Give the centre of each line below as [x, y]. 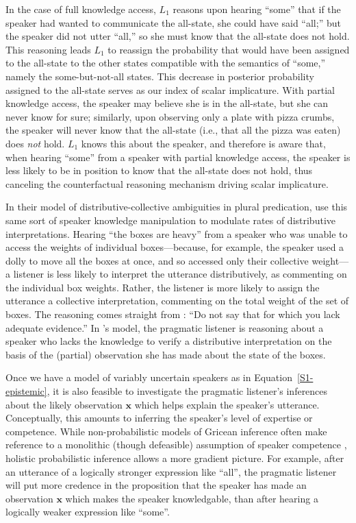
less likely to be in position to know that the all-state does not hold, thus [159, 170]
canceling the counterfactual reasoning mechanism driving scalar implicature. [167, 183]
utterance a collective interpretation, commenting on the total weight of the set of [177, 301]
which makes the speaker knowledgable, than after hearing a [192, 498]
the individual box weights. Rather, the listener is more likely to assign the [163, 287]
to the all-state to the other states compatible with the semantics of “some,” [166, 63]
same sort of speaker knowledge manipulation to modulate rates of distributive [170, 220]
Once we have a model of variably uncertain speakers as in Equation [149, 377]
